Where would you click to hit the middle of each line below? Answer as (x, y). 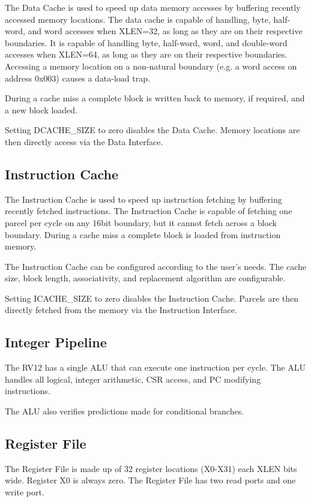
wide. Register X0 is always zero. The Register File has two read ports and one (150, 480)
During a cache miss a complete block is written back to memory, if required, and (155, 98)
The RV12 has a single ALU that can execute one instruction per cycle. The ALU (155, 367)
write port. (25, 492)
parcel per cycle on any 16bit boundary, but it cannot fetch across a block (141, 222)
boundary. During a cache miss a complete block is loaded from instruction (143, 234)
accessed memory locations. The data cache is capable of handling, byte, (138, 19)
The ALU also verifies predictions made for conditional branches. (125, 411)
